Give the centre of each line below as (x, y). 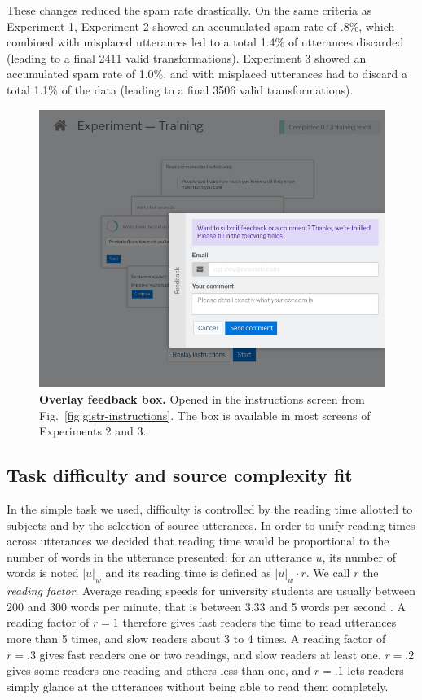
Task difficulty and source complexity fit (180, 475)
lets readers (376, 670)
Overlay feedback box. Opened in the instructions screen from (202, 399)
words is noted (43, 573)
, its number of (359, 556)
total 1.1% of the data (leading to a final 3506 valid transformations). (180, 89)
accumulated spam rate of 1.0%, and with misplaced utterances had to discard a (207, 74)
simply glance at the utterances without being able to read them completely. (198, 686)
